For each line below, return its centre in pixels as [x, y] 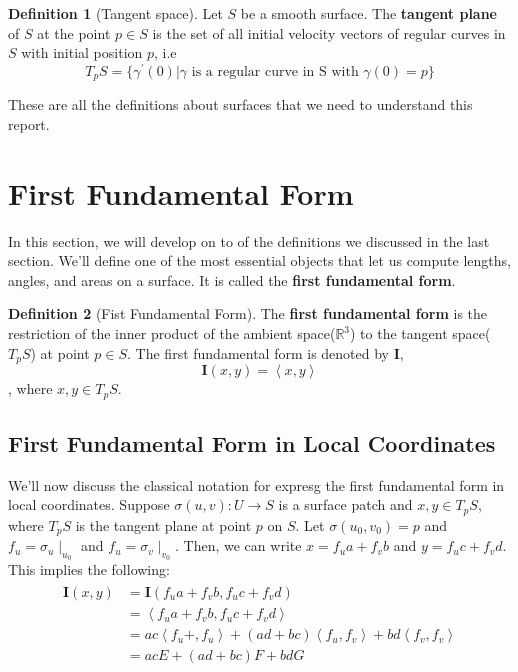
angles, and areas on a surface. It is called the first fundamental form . [232, 279]
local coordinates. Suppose [89, 504]
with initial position [82, 52]
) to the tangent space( [420, 333]
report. [29, 123]
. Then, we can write [238, 545]
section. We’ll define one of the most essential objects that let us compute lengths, [259, 260]
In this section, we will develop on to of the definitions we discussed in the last [249, 240]
